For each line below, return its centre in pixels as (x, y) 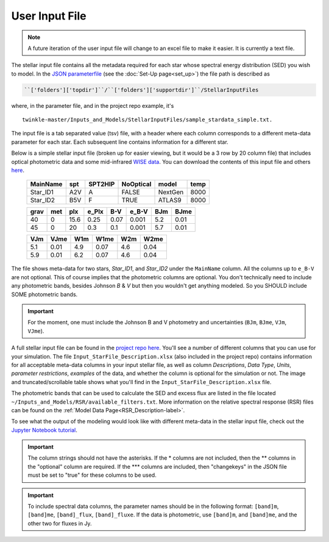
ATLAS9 (170, 200)
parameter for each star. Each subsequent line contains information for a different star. (120, 142)
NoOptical (136, 184)
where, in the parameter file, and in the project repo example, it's (93, 105)
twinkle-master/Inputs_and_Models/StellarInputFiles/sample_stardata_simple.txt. (147, 120)
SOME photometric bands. (44, 294)
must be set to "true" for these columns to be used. (92, 475)
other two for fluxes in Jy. (60, 523)
